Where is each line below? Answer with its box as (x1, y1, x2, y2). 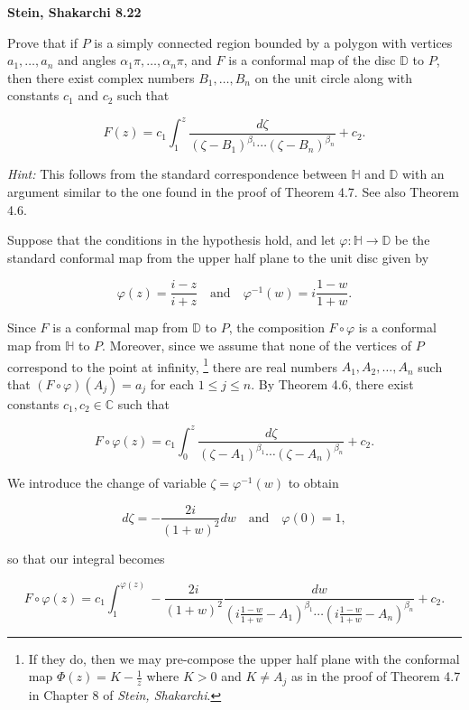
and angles (58, 51, 116, 70)
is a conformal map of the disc (228, 51, 396, 70)
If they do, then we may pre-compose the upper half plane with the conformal (28, 649, 460, 668)
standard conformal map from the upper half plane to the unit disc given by (7, 248, 429, 266)
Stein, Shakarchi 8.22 (7, 3, 142, 21)
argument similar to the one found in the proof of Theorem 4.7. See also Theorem (7, 182, 459, 201)
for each (150, 374, 195, 393)
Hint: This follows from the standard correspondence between (7, 164, 347, 183)
